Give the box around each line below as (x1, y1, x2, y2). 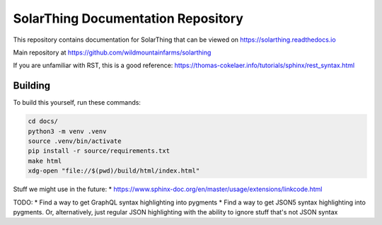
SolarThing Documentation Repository (13, 11, 243, 26)
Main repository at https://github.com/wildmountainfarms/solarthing (13, 48, 212, 57)
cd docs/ (28, 117, 59, 125)
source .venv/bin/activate (28, 137, 122, 145)
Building (13, 80, 51, 92)
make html (28, 156, 62, 165)
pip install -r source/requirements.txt (28, 147, 170, 155)
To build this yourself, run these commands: (13, 98, 141, 107)
